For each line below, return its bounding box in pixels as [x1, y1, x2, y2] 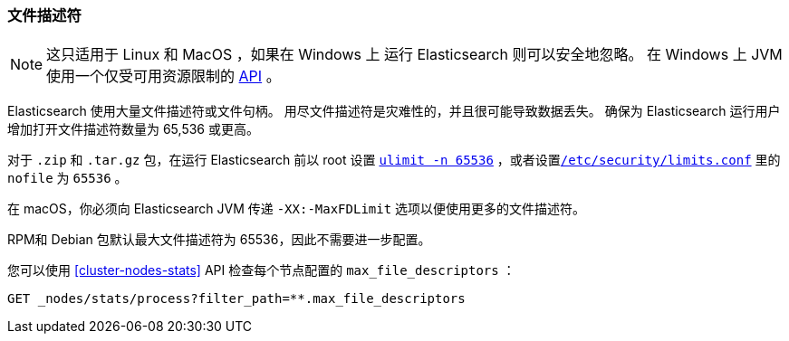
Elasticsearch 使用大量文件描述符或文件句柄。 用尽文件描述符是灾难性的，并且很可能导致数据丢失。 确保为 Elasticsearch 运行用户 [7, 103, 781, 119]
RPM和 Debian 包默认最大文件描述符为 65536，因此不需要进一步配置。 [7, 232, 431, 248]
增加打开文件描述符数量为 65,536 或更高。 [7, 121, 259, 137]
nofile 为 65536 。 [7, 170, 128, 186]
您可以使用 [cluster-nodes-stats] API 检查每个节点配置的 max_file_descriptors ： [7, 262, 515, 279]
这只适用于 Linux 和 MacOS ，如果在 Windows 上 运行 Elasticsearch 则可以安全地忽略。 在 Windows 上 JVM [46, 45, 783, 64]
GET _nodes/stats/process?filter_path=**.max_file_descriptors [7, 291, 466, 307]
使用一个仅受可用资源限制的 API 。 [46, 67, 281, 86]
